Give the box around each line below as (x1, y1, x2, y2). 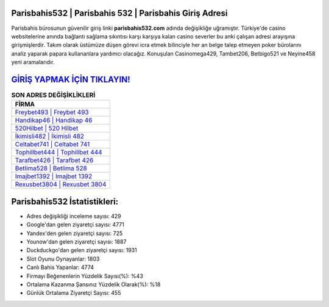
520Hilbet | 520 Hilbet (15, 124, 79, 132)
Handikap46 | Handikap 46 (15, 116, 93, 125)
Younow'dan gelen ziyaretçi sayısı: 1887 (26, 238, 127, 245)
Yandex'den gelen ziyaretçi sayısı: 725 (26, 229, 123, 237)
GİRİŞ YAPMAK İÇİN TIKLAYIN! (11, 74, 130, 85)
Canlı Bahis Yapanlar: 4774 (26, 264, 94, 271)
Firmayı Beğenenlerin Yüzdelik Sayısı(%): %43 (26, 272, 143, 280)
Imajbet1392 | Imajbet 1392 (15, 172, 93, 181)
